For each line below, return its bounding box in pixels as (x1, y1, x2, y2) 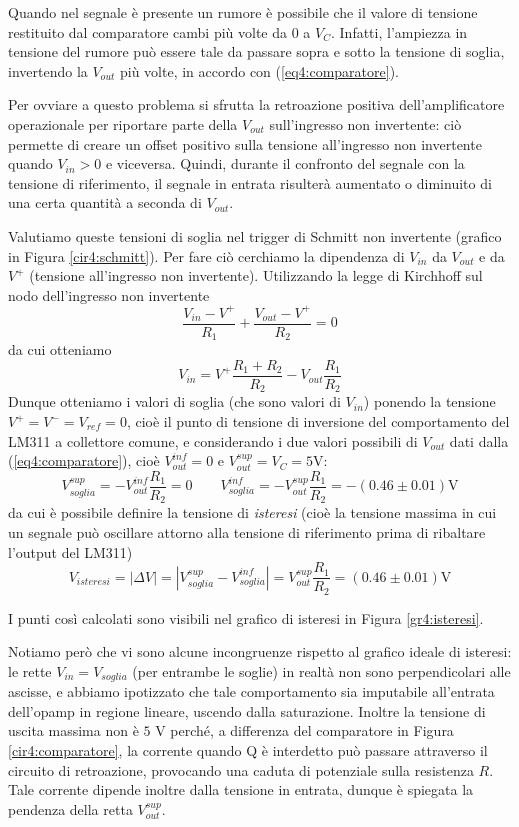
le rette (8, 660, 52, 681)
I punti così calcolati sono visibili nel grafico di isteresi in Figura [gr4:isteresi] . (8, 607, 484, 628)
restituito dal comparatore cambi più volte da (8, 21, 288, 42)
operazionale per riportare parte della (8, 113, 238, 134)
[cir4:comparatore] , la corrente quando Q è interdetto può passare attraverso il (8, 740, 488, 761)
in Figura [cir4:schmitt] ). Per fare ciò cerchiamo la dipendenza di (8, 245, 405, 266)
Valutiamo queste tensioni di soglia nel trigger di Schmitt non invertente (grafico (8, 225, 502, 246)
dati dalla (449, 430, 509, 451)
